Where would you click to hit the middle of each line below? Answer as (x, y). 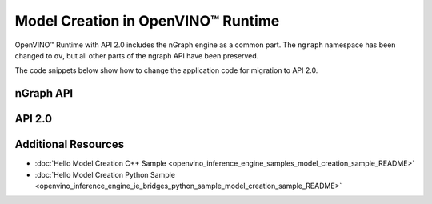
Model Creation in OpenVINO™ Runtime (147, 21)
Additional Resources (69, 144)
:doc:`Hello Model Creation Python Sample (105, 174)
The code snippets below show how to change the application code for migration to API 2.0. (166, 70)
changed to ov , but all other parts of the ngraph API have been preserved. (137, 55)
